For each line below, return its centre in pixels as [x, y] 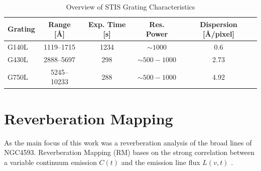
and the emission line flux [161, 162]
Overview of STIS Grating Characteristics [130, 7]
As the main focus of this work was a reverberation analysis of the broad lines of [128, 142]
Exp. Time [107, 24]
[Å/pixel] [219, 34]
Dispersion [219, 24]
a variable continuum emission [50, 162]
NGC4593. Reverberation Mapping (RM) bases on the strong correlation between [129, 152]
